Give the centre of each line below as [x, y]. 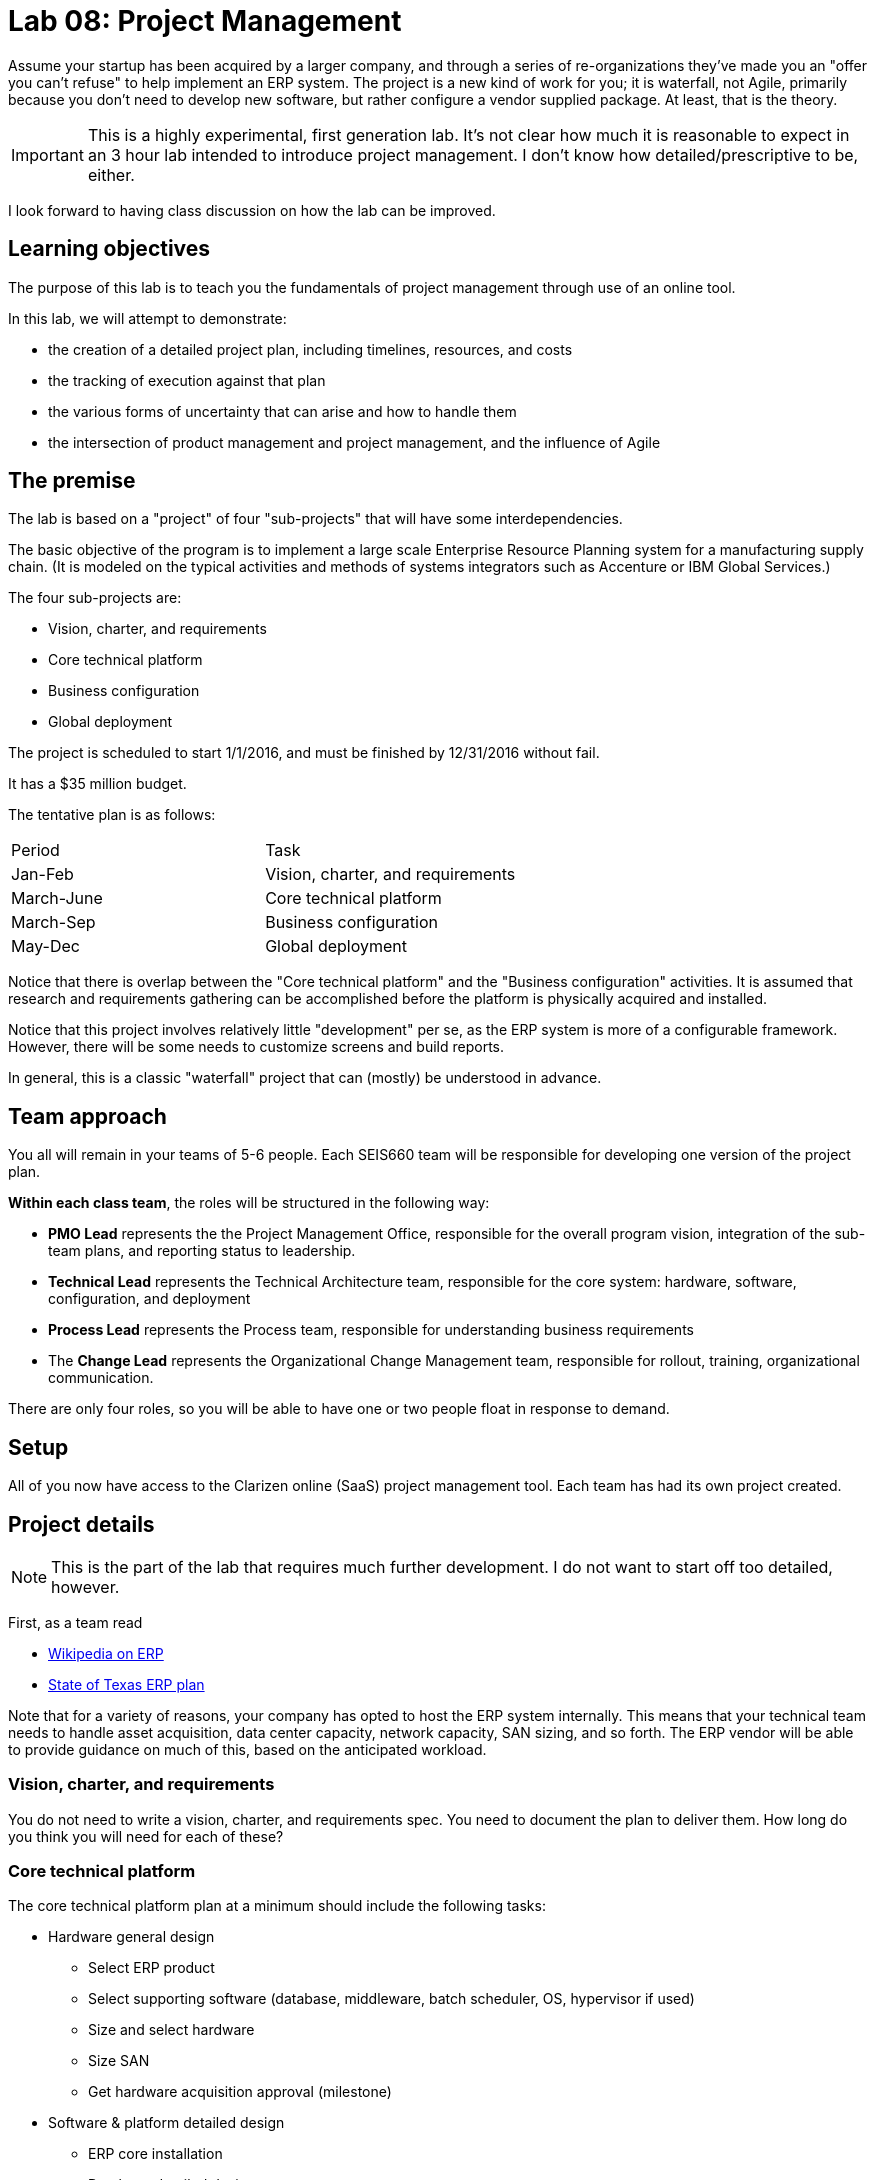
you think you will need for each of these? [146, 1836]
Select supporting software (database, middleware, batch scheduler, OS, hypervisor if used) [391, 1999]
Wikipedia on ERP [106, 1653]
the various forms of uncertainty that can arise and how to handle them [282, 411]
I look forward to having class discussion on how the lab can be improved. [252, 210]
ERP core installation [155, 2154]
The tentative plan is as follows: [112, 815]
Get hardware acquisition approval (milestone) [240, 2092]
